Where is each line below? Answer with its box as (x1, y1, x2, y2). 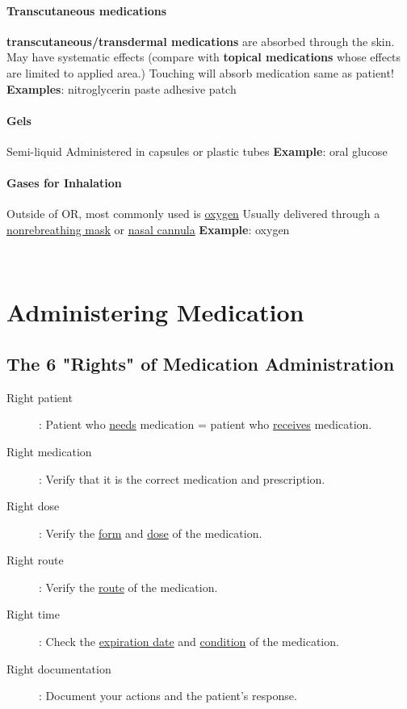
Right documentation (6, 660, 111, 677)
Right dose (6, 497, 60, 514)
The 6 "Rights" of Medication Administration (6, 350, 395, 375)
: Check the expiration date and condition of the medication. (39, 633, 339, 650)
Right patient (6, 388, 73, 405)
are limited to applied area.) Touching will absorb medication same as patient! (6, 64, 394, 81)
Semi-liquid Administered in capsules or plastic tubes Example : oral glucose (6, 142, 388, 159)
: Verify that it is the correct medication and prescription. (39, 470, 325, 487)
